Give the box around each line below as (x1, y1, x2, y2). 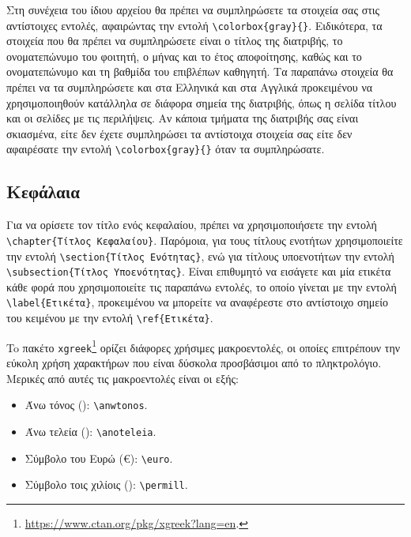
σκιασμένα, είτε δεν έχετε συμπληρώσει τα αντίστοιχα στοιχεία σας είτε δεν (6, 125, 353, 141)
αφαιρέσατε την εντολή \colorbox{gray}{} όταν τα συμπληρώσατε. (6, 141, 325, 157)
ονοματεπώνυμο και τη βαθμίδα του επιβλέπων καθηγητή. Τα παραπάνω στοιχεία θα (6, 63, 394, 80)
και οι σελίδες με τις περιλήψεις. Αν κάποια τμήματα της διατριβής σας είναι (6, 110, 359, 126)
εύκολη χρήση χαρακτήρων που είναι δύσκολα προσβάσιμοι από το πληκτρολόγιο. (6, 355, 382, 371)
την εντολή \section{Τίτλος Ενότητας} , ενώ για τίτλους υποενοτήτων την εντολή (6, 247, 394, 264)
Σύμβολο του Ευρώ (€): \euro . (25, 449, 173, 466)
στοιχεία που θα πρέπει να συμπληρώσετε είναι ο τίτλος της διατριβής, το (6, 32, 343, 49)
